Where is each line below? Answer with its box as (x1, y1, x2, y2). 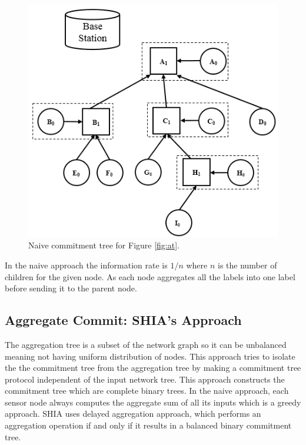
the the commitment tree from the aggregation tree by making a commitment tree (5, 361, 301, 374)
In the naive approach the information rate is (5, 258, 168, 271)
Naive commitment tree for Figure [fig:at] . (28, 239, 179, 251)
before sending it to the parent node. (5, 282, 137, 294)
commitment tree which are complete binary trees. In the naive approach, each (5, 384, 289, 397)
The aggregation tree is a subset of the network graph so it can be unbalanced (5, 338, 287, 350)
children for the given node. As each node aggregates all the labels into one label (5, 270, 295, 283)
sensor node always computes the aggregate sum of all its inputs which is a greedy (5, 396, 301, 408)
